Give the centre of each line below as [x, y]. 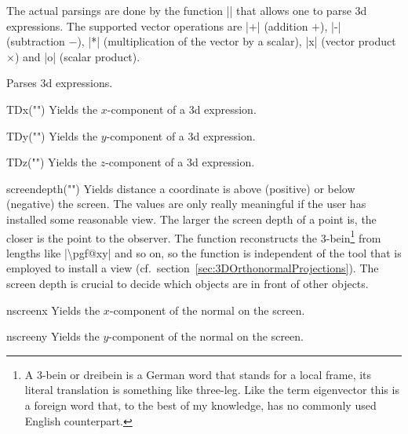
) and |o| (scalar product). [77, 56]
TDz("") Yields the [51, 162]
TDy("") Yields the [52, 135]
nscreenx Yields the [53, 310]
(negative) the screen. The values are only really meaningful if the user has [186, 204]
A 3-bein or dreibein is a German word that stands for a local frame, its [198, 374]
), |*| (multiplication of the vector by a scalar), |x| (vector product [237, 41]
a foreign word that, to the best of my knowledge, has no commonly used [200, 405]
